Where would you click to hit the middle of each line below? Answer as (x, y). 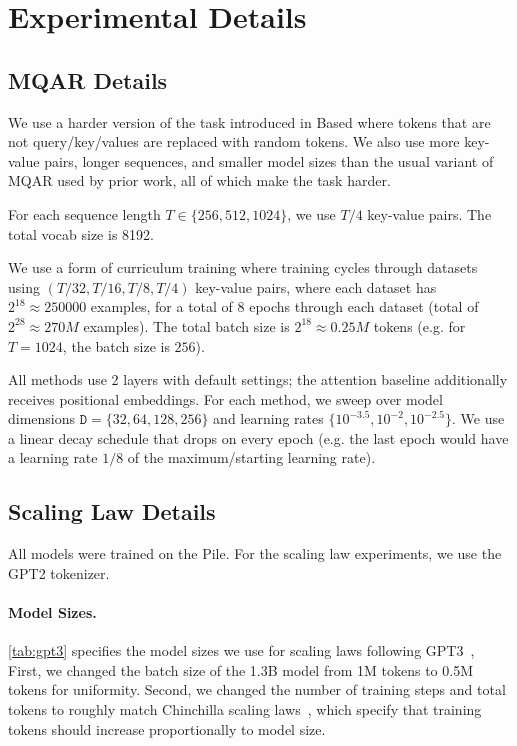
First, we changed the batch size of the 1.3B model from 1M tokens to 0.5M (240, 669)
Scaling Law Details (112, 511)
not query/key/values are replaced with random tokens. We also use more (234, 141)
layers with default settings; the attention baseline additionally (315, 379)
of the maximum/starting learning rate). (251, 457)
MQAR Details (88, 79)
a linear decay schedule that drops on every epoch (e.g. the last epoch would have (258, 437)
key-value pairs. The (429, 213)
